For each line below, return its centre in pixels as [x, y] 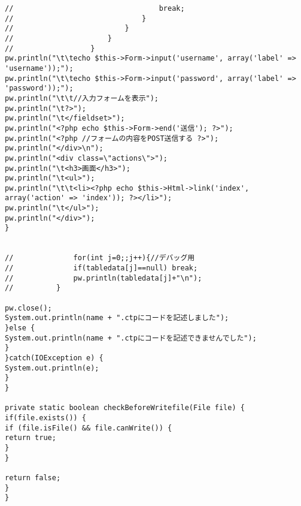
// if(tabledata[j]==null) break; [101, 268]
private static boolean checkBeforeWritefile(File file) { [125, 408]
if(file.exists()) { [46, 418]
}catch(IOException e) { [54, 358]
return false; [33, 478]
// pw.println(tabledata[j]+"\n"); [104, 278]
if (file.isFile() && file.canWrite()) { [89, 428]
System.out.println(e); [52, 368]
